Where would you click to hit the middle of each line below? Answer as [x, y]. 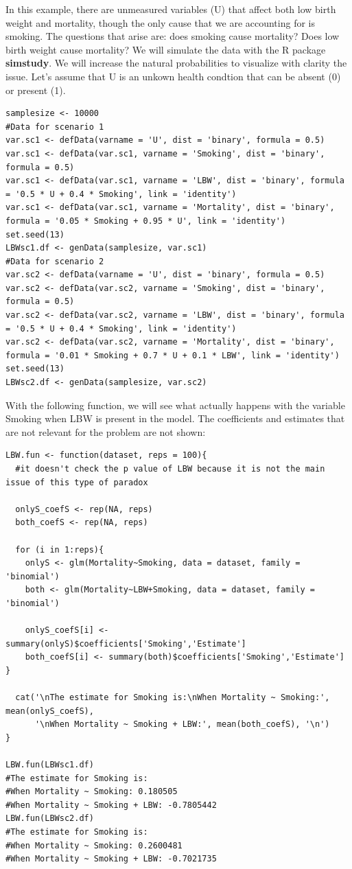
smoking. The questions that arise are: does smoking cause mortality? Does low [173, 36]
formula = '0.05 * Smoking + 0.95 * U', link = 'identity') [146, 221]
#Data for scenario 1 [55, 127]
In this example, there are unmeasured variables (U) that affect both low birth [171, 9]
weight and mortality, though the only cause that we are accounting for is [160, 22]
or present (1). [36, 90]
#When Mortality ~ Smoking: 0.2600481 [94, 845]
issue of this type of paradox [77, 482]
